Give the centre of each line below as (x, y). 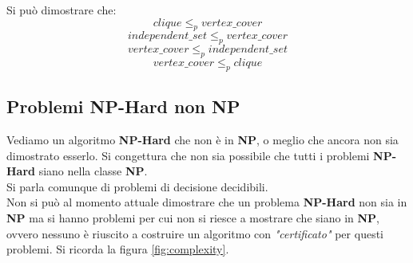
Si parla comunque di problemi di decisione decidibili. (137, 186)
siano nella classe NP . (93, 171)
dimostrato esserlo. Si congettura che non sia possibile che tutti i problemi (188, 155)
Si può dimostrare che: (62, 10)
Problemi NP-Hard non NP (123, 106)
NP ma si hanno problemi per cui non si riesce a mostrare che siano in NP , (193, 217)
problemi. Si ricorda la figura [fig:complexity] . (118, 249)
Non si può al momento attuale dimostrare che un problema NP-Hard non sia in (207, 202)
